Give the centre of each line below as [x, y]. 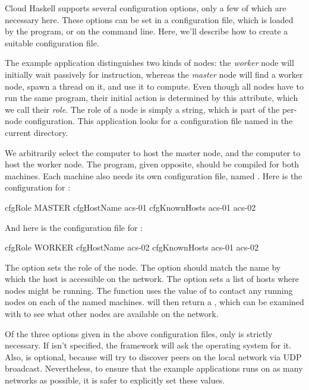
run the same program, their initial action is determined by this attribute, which [152, 98]
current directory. [37, 132]
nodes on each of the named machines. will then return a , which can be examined [154, 302]
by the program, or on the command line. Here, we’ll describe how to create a [146, 31]
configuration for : [38, 187]
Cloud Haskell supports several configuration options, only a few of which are [146, 8]
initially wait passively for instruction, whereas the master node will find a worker [154, 74]
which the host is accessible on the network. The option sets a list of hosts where [152, 279]
